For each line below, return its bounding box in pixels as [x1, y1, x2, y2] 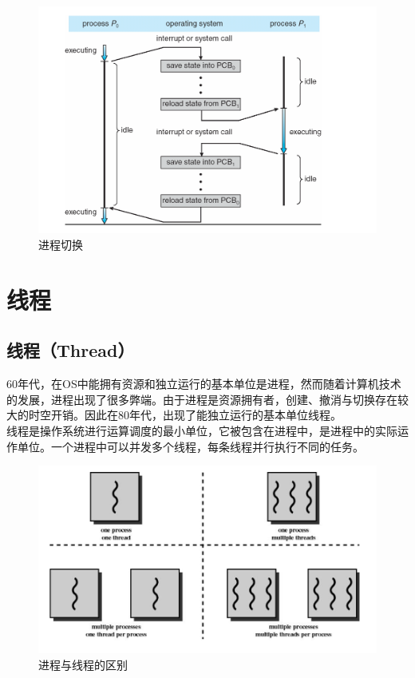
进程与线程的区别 [38, 656, 128, 672]
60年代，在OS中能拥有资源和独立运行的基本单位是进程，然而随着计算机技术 [6, 375, 401, 392]
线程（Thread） [6, 338, 135, 363]
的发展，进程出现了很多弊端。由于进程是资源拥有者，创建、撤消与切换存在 [6, 391, 397, 407]
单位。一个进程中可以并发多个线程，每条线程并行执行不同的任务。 [17, 438, 364, 454]
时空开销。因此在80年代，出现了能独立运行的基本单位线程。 [28, 406, 342, 423]
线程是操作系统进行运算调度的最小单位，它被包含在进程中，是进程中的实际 [6, 422, 397, 438]
